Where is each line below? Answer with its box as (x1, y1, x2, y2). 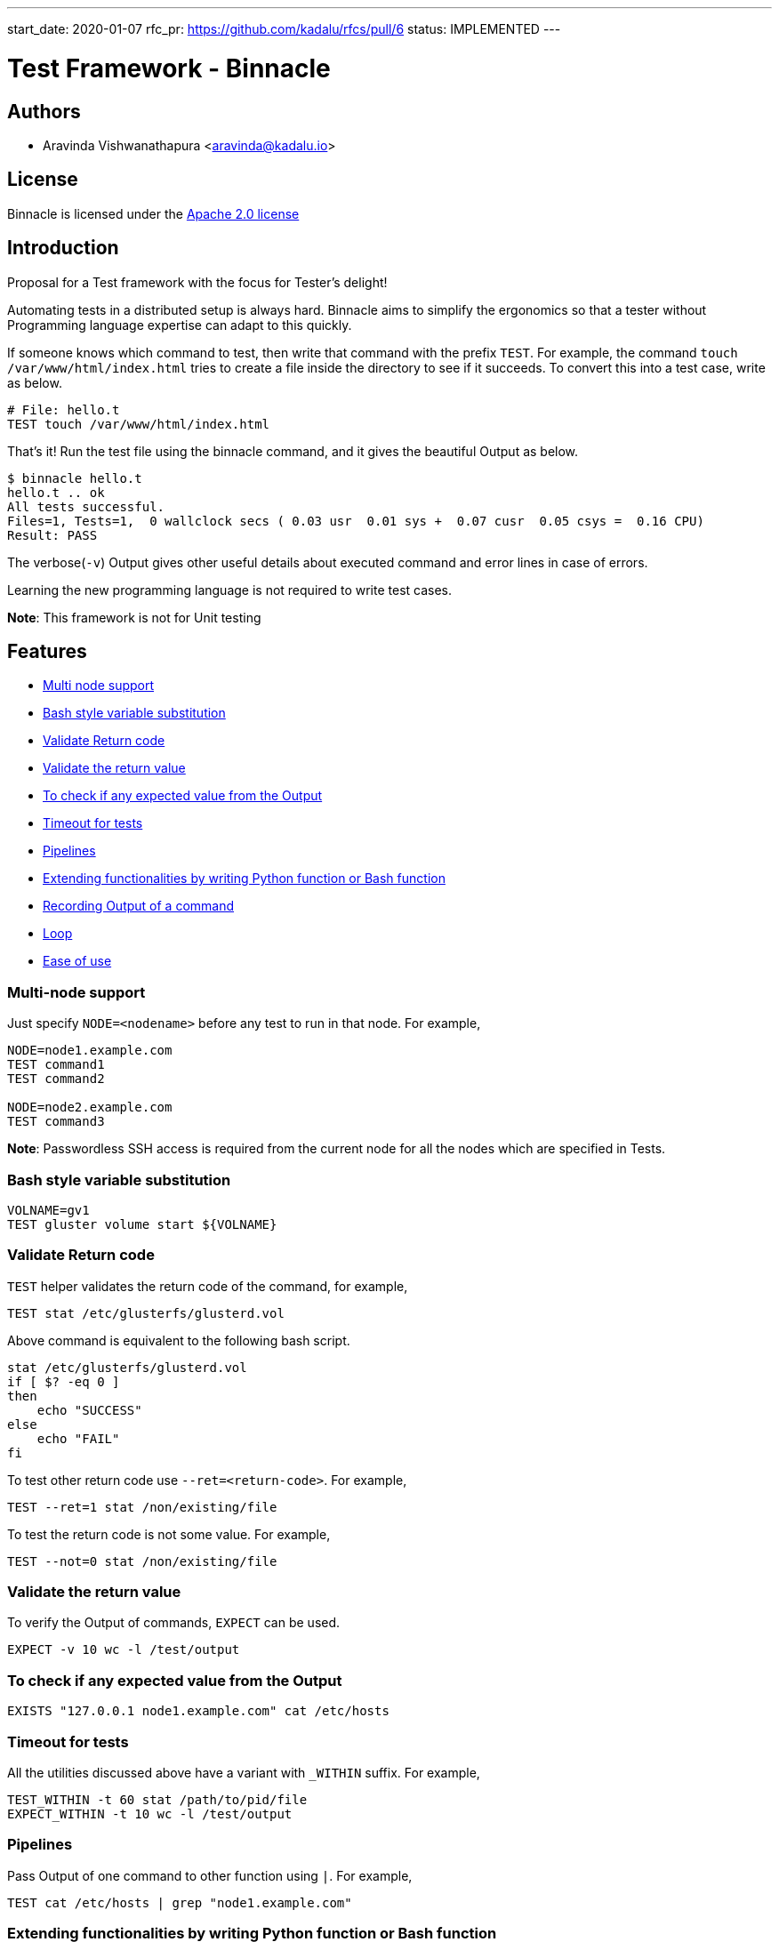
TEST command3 (7, 1114, 105, 1129)
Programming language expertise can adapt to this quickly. (7, 317, 352, 333)
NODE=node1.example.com (7, 1043, 173, 1058)
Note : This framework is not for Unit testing (7, 609, 261, 625)
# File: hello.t (7, 402, 120, 417)
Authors (7, 100, 81, 123)
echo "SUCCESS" (36, 1402, 142, 1417)
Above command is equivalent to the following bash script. (7, 1332, 350, 1348)
